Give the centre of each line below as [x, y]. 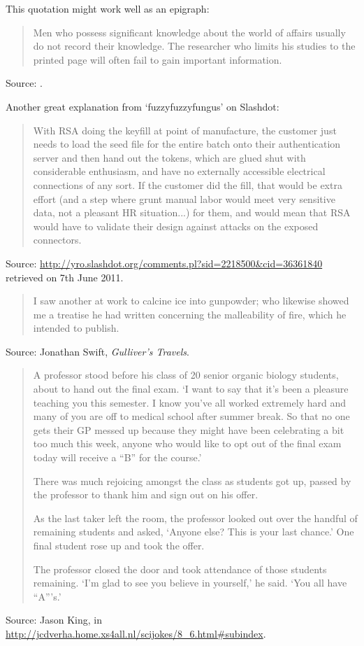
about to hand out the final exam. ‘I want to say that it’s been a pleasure [191, 389]
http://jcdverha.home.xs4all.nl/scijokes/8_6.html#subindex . [136, 633]
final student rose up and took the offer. [119, 545]
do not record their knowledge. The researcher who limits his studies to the [194, 46]
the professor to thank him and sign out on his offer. [146, 494]
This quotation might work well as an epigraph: [108, 8]
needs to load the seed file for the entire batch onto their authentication [187, 144]
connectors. [57, 240]
